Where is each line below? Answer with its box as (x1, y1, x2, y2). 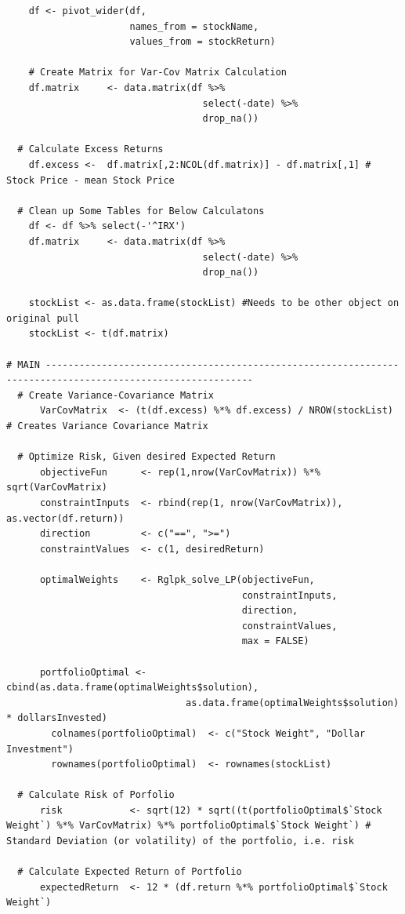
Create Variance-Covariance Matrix (28, 389, 214, 401)
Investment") (6, 743, 74, 755)
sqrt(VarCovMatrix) (6, 482, 107, 493)
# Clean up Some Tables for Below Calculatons (17, 205, 265, 217)
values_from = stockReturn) (129, 36, 276, 48)
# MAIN (6, 359, 40, 370)
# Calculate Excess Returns (17, 144, 164, 155)
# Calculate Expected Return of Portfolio (17, 866, 242, 878)
